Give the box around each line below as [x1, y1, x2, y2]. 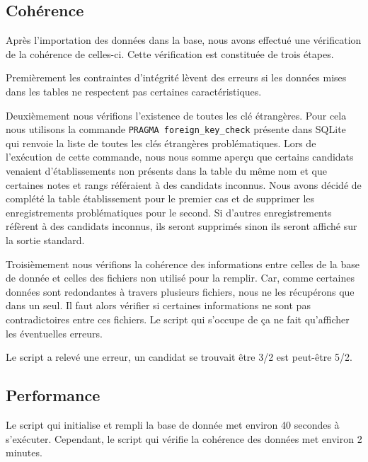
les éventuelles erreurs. [6, 325, 103, 340]
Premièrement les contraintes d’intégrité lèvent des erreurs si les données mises [6, 70, 347, 85]
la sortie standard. [6, 232, 85, 247]
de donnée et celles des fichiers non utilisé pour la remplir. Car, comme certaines [6, 270, 355, 285]
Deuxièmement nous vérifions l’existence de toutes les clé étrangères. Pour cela [6, 108, 347, 122]
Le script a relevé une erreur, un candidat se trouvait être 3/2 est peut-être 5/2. [6, 350, 352, 364]
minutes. [6, 445, 42, 460]
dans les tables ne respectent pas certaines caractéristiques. [6, 83, 262, 98]
